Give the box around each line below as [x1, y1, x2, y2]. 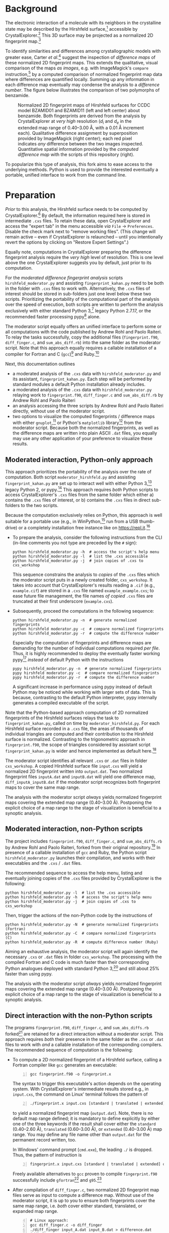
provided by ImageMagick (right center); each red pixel [18, 135, 132, 141]
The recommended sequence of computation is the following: [5, 1047, 133, 1053]
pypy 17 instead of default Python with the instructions [12, 655, 124, 663]
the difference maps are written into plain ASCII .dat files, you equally [12, 430, 157, 436]
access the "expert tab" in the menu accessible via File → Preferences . [5, 223, 154, 229]
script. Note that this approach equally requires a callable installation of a [5, 345, 157, 351]
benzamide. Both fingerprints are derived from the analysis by [18, 113, 146, 119]
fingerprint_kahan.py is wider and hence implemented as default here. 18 [5, 747, 157, 754]
